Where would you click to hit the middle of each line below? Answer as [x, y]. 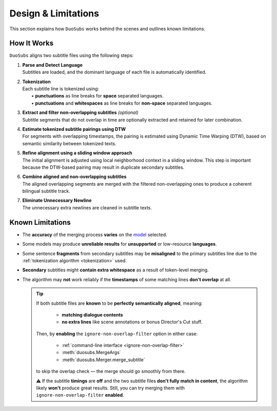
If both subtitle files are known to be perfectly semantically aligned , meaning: [119, 303]
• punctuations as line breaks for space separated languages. [98, 96]
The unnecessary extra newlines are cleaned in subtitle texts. [87, 207]
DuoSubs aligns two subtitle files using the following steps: [72, 55]
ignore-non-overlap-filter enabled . [80, 395]
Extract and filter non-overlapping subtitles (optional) [80, 112]
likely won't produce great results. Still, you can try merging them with [110, 388]
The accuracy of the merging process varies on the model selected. [95, 234]
